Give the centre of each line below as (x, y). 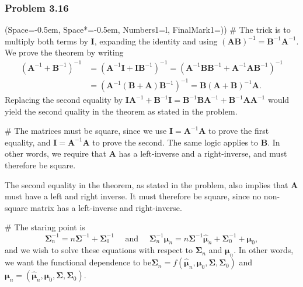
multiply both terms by (46, 41)
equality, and (28, 142)
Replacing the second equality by (64, 100)
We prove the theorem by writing (64, 52)
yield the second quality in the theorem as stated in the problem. (121, 111)
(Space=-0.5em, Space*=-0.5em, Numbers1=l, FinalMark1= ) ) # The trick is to (148, 30)
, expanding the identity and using (156, 41)
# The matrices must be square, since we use (86, 131)
